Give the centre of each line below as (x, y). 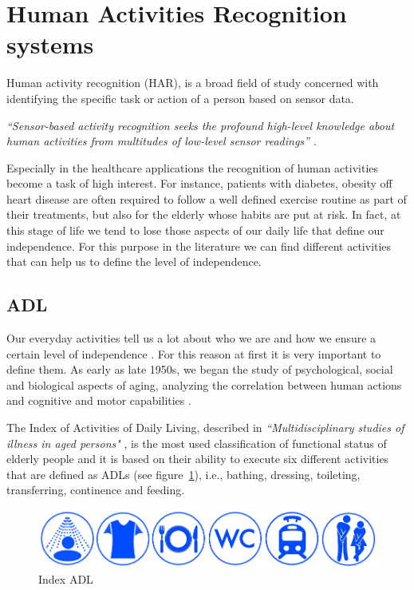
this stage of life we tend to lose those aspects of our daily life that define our (195, 230)
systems (50, 44)
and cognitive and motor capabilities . (99, 400)
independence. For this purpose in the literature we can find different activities (199, 246)
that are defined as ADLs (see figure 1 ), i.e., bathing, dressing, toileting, (183, 474)
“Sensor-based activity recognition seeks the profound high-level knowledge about (201, 125)
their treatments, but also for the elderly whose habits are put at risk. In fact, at (204, 214)
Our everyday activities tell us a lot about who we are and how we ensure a (191, 338)
